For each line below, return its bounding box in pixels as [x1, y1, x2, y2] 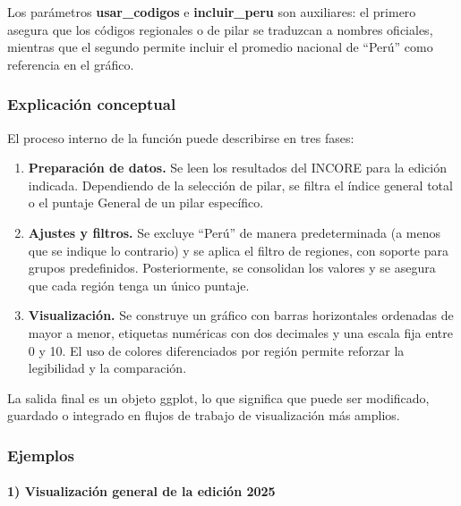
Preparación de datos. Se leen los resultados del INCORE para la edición [28, 158, 447, 177]
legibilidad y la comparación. [28, 358, 187, 377]
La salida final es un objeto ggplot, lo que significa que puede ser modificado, [7, 388, 430, 407]
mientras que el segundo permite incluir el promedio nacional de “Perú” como [7, 38, 433, 56]
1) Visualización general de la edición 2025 [7, 482, 276, 501]
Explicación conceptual [7, 93, 176, 115]
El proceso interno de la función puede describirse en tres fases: [7, 128, 354, 147]
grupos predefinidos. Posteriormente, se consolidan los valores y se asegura [28, 258, 436, 277]
